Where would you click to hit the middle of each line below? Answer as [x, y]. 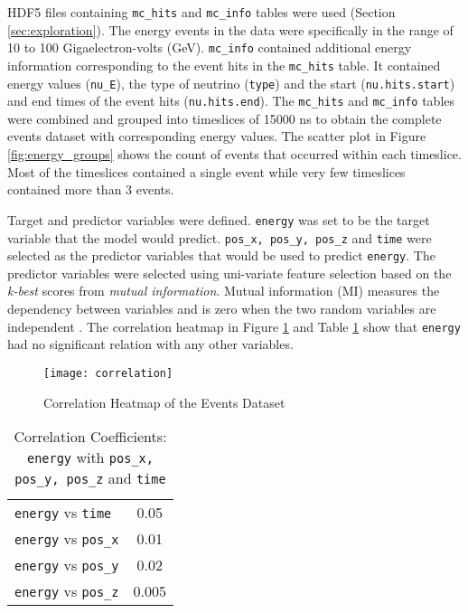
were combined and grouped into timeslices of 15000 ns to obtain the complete [225, 118]
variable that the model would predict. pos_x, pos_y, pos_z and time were [220, 237]
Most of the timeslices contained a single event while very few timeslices [206, 171]
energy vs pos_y [67, 565]
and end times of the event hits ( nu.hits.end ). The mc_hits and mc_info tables [231, 101]
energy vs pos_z [67, 591]
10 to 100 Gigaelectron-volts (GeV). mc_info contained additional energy [210, 47]
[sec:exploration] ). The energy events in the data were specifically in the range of [230, 29]
